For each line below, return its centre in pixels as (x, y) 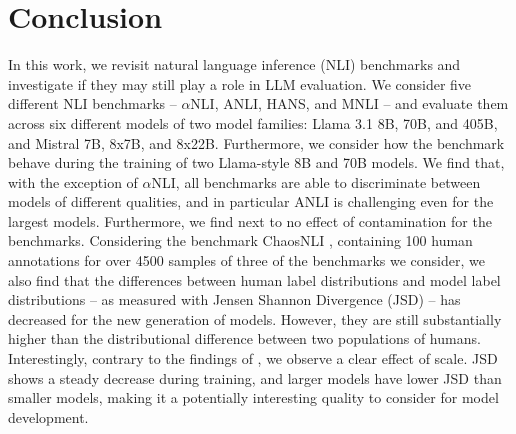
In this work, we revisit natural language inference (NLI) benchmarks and (234, 64)
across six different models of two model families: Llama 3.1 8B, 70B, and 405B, (253, 122)
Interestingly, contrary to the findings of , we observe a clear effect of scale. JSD (253, 358)
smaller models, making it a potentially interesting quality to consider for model (253, 397)
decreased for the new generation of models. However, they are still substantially (255, 318)
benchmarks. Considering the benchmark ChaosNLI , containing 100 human (240, 240)
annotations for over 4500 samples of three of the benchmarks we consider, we (246, 260)
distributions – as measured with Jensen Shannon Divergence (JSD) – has (234, 299)
